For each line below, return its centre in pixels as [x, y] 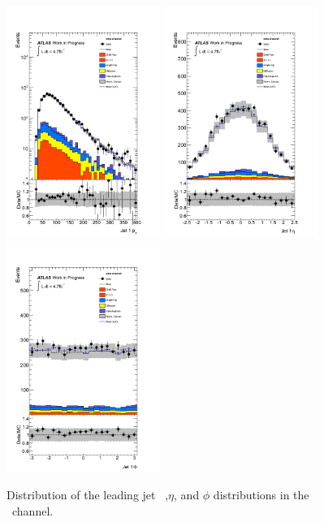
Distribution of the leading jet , [88, 495]
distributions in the [261, 495]
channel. [32, 510]
